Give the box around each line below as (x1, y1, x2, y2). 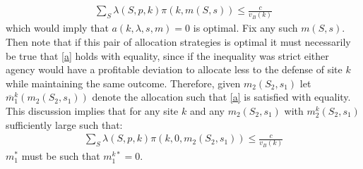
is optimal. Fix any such (193, 20, 298, 35)
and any (189, 103, 225, 118)
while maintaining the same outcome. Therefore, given (6, 75, 241, 90)
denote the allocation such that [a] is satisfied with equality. (92, 89, 351, 104)
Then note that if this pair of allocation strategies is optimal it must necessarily (6, 34, 351, 49)
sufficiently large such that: (6, 117, 123, 132)
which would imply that (6, 20, 109, 35)
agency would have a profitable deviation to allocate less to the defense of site (6, 62, 343, 77)
